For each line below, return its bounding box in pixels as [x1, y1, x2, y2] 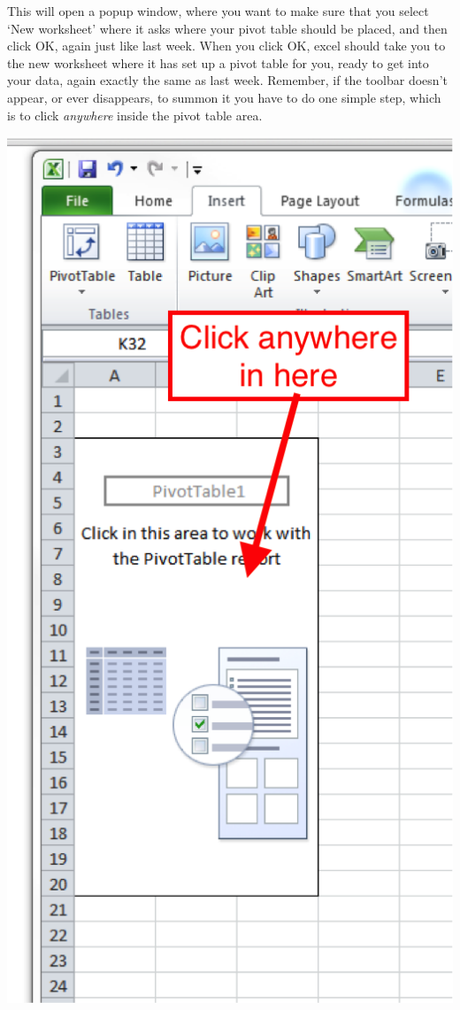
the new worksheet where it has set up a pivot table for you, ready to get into [7, 53, 429, 72]
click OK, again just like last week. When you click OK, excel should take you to [7, 36, 446, 55]
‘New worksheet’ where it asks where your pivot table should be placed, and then [7, 19, 448, 37]
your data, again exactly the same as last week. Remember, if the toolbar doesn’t [7, 71, 448, 89]
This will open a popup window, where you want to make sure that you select [7, 2, 429, 19]
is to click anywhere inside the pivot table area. [7, 105, 263, 124]
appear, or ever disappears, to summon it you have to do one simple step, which [7, 88, 441, 106]
